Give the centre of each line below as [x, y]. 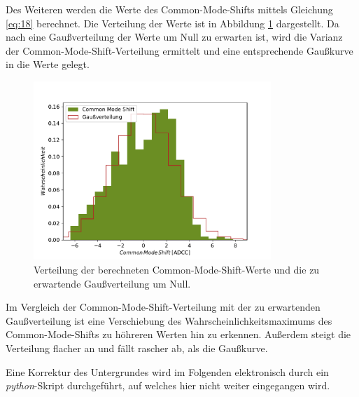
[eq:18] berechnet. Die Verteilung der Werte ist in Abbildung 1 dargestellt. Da [173, 23]
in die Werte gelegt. [48, 64]
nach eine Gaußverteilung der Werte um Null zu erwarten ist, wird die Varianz [174, 37]
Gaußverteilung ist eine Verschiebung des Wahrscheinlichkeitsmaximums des [169, 320]
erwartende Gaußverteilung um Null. [112, 283]
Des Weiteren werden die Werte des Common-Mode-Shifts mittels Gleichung [169, 9]
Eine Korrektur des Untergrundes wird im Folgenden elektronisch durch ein [167, 371]
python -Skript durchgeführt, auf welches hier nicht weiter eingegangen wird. [168, 385]
